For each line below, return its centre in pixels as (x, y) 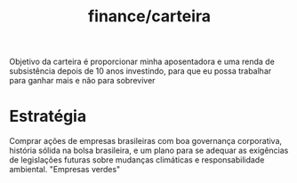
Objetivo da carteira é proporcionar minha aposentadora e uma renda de (142, 62)
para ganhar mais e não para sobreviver (82, 81)
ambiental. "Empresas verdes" (65, 170)
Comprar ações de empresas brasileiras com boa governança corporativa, (146, 141)
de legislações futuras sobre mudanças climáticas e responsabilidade (137, 160)
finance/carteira (149, 16)
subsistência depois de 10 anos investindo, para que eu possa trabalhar (140, 71)
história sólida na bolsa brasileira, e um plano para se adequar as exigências (149, 151)
